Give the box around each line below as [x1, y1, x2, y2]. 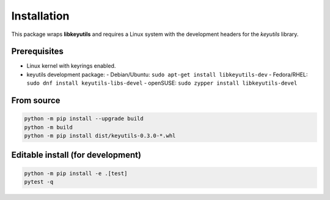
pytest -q [24, 179, 54, 185]
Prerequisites [11, 46, 64, 57]
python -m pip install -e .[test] [24, 170, 128, 177]
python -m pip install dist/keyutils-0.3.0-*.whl [24, 132, 176, 140]
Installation [11, 9, 70, 23]
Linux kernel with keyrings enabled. [26, 62, 116, 70]
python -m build [24, 124, 73, 130]
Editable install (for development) [11, 150, 142, 160]
